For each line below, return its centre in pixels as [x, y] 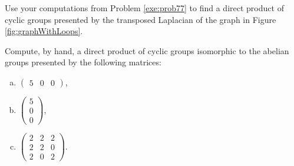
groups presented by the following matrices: [83, 62]
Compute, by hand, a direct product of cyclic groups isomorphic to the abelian [147, 50]
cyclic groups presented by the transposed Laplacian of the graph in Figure [141, 19]
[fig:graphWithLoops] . [44, 31]
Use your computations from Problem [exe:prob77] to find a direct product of [144, 8]
